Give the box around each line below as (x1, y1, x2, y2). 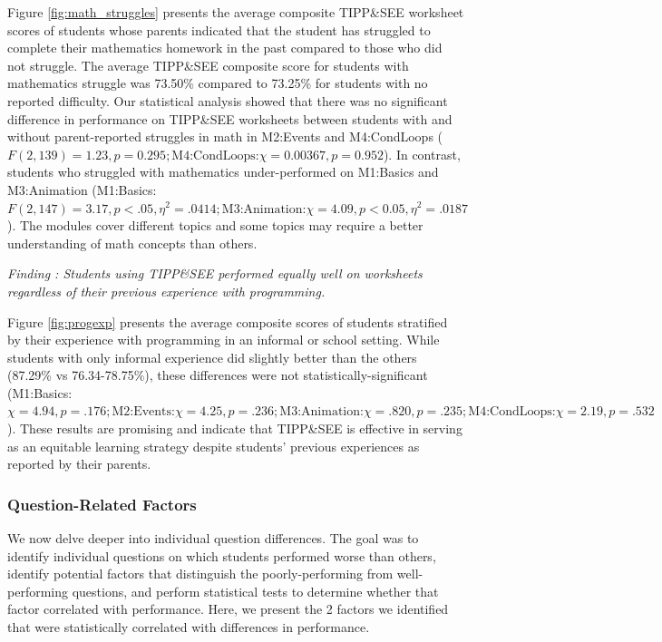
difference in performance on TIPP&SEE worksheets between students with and (7, 109, 453, 128)
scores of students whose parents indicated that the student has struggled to (7, 20, 431, 39)
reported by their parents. (7, 454, 151, 473)
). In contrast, (383, 144, 461, 163)
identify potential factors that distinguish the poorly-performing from (7, 564, 394, 583)
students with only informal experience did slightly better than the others (7, 347, 417, 366)
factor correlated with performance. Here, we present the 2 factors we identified (7, 599, 449, 618)
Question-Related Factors (7, 492, 197, 515)
